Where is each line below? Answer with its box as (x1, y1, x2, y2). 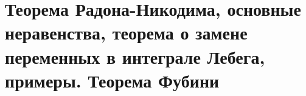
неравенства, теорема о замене (5, 20, 248, 45)
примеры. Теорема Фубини (5, 67, 220, 92)
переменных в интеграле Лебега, (5, 44, 265, 69)
